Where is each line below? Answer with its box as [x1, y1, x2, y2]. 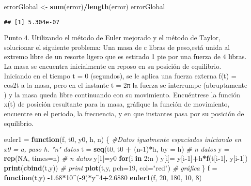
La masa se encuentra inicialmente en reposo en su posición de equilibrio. [4, 61, 221, 71]
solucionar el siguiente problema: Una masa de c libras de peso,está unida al [4, 42, 230, 52]
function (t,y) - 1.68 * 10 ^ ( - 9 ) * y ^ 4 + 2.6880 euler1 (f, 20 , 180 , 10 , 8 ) [4, 172, 202, 182]
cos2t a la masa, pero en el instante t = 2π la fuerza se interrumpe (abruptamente [4, 80, 248, 90]
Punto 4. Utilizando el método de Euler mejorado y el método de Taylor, [4, 32, 220, 43]
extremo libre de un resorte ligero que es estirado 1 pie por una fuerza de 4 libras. [4, 51, 247, 62]
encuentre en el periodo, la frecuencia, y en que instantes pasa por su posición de [4, 108, 244, 118]
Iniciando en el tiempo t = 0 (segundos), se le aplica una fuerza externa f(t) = [4, 70, 236, 80]
